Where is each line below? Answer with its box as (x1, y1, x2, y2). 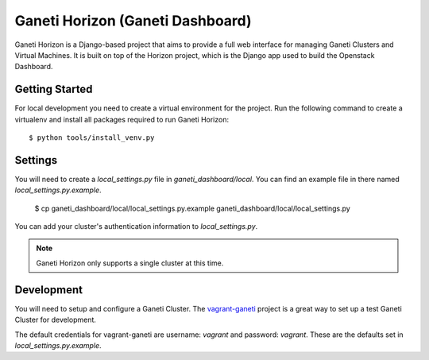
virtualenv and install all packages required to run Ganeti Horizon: (14, 114, 230, 124)
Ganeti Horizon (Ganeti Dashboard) (14, 12, 252, 29)
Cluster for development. (14, 315, 97, 325)
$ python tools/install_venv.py (29, 134, 155, 142)
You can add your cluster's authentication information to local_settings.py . (14, 222, 258, 231)
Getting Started (14, 83, 93, 96)
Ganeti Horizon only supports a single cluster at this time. (36, 258, 224, 268)
